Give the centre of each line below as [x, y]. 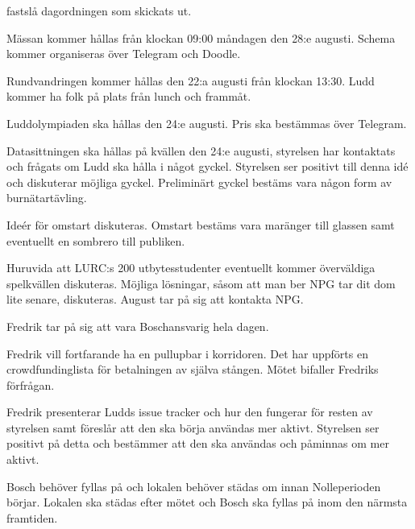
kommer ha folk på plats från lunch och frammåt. [129, 96]
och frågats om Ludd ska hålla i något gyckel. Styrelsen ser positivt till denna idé [207, 166]
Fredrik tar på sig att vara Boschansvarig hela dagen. [138, 326]
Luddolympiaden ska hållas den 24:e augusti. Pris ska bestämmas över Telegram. [207, 123]
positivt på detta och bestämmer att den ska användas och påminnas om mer [198, 443]
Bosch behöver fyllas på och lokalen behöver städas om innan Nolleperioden [194, 486]
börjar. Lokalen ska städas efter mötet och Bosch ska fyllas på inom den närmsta [207, 502]
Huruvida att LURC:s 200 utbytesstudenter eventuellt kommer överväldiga [191, 268]
